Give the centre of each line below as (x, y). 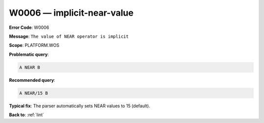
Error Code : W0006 (29, 27)
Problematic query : (29, 54)
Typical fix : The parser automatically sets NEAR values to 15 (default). (79, 106)
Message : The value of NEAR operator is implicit (69, 36)
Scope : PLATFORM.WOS (34, 45)
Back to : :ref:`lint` (26, 115)
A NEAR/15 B (34, 93)
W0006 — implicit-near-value (71, 13)
